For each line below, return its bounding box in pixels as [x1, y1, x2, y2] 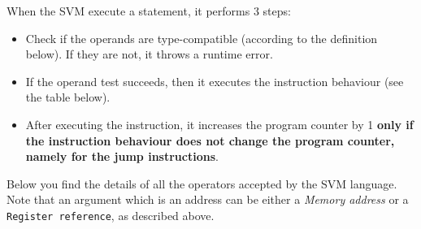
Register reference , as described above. [7, 206, 215, 223]
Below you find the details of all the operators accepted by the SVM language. [7, 175, 397, 192]
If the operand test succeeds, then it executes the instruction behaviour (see [25, 72, 404, 89]
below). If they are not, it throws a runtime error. [25, 45, 273, 63]
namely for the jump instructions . [25, 148, 219, 165]
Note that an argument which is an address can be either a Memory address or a [7, 191, 409, 208]
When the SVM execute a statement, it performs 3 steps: [7, 2, 291, 19]
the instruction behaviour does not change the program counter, [25, 132, 395, 149]
